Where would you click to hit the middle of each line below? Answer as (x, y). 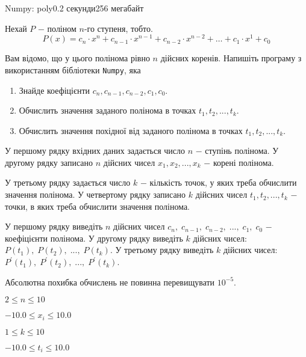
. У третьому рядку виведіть (162, 250)
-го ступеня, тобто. (118, 28)
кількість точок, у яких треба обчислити (223, 182)
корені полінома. (243, 162)
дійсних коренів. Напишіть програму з (231, 58)
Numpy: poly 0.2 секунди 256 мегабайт (74, 8)
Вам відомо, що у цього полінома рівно (77, 58)
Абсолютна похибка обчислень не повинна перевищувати (110, 282)
